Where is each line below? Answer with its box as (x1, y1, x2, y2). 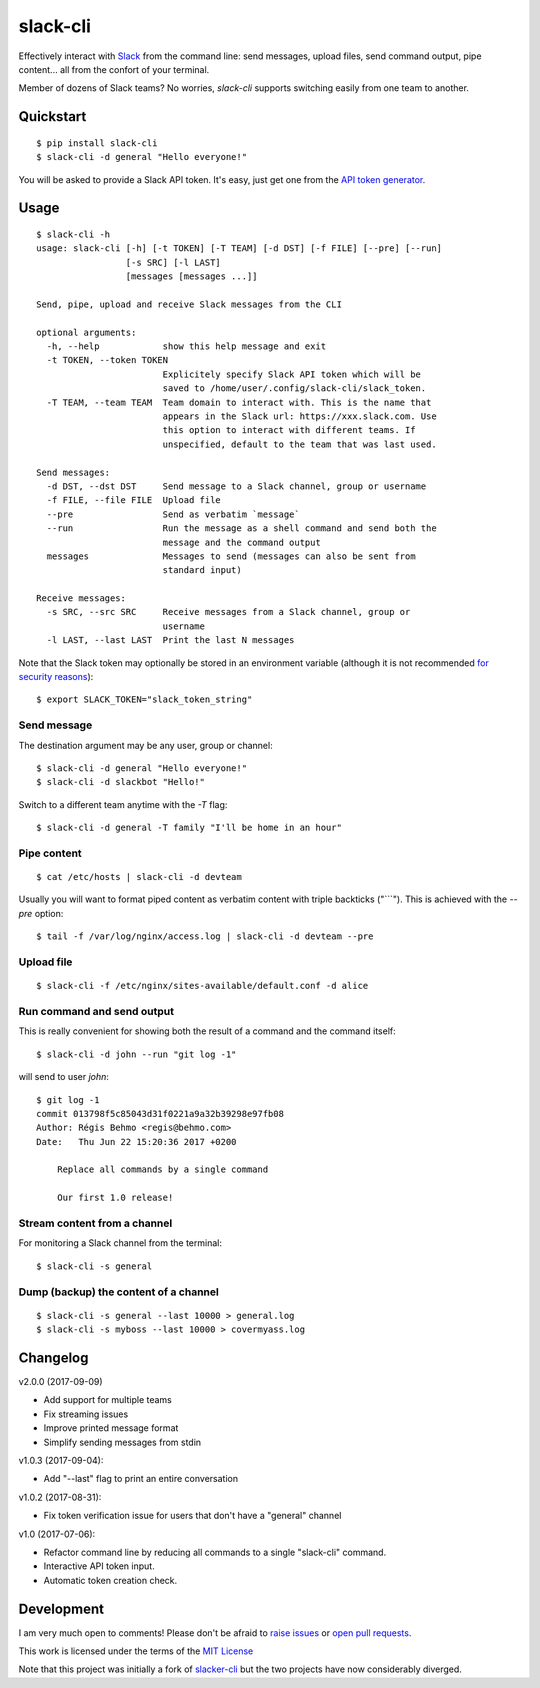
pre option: (18, 907, 64, 919)
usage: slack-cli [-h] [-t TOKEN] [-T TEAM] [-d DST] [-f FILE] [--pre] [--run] (36, 243, 443, 254)
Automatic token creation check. (43, 1574, 178, 1586)
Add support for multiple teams (43, 1394, 172, 1406)
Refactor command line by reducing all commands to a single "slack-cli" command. (43, 1546, 387, 1558)
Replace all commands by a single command (56, 1164, 269, 1175)
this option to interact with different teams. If (162, 425, 416, 436)
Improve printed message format (43, 1422, 179, 1434)
